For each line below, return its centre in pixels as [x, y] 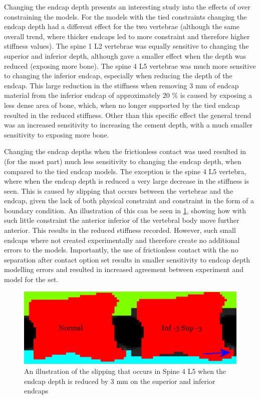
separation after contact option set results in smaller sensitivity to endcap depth [127, 259]
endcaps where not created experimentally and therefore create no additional [122, 240]
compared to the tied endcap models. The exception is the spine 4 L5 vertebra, [125, 171]
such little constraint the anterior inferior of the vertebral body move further [122, 220]
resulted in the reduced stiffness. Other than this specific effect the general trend [128, 115]
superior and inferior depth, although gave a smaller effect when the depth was [125, 55]
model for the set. [31, 279]
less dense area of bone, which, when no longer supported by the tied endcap [122, 105]
